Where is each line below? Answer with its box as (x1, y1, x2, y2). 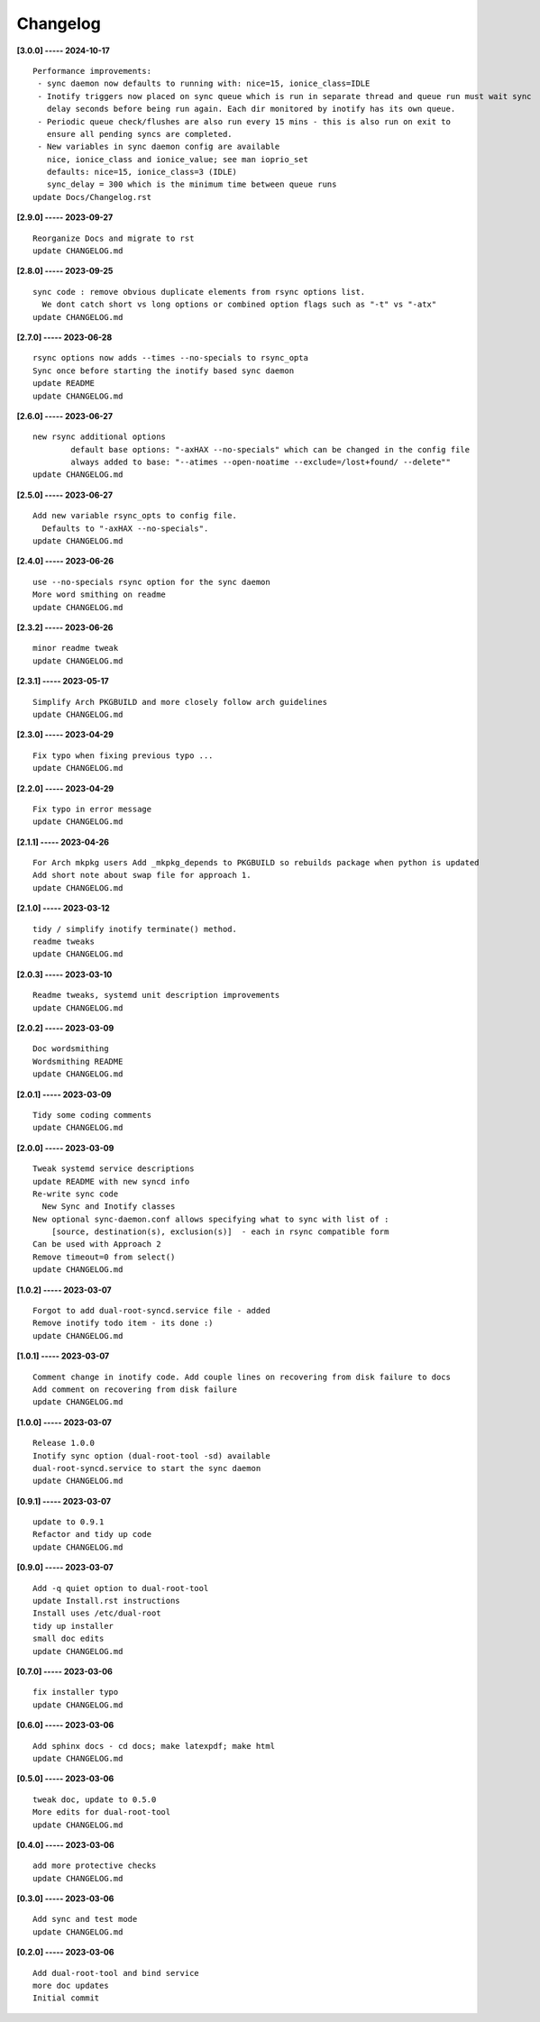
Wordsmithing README (32, 1056, 124, 1066)
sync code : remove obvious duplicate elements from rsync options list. (32, 287, 366, 297)
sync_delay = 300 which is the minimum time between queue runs (46, 179, 337, 189)
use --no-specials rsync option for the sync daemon (32, 577, 270, 587)
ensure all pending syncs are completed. (46, 129, 233, 139)
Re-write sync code (32, 1188, 119, 1199)
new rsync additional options (32, 432, 167, 442)
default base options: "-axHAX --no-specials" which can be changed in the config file (70, 444, 471, 454)
